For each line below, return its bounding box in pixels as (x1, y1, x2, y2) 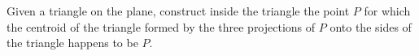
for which (364, 2, 411, 19)
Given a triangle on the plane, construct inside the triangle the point (7, 2, 350, 19)
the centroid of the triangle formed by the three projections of (7, 18, 316, 35)
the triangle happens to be (7, 34, 138, 51)
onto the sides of (330, 18, 412, 35)
